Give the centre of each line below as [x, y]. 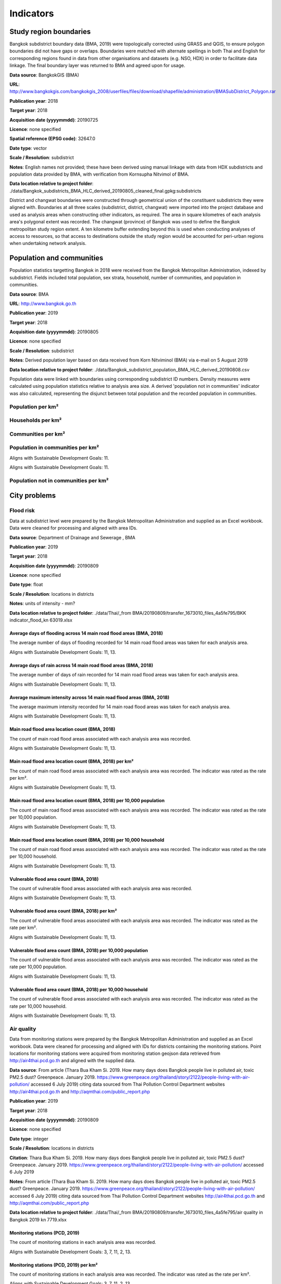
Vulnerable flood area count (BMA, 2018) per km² [63, 911]
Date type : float [26, 584]
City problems [33, 496]
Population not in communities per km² [59, 480]
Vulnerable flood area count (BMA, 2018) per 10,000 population [79, 950]
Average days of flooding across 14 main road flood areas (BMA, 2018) [86, 633]
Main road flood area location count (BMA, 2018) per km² [71, 761]
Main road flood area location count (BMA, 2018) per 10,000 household [87, 840]
